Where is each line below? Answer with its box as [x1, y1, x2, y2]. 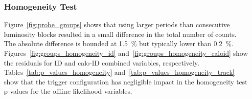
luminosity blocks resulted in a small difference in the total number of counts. [4, 29, 237, 39]
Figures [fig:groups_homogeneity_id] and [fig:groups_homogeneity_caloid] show [4, 48, 248, 58]
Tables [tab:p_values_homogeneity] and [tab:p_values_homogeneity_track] [4, 67, 235, 77]
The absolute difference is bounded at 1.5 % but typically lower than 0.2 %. [4, 38, 233, 49]
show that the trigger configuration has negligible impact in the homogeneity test [4, 76, 248, 86]
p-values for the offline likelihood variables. [4, 86, 132, 96]
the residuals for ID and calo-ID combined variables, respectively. [4, 57, 200, 67]
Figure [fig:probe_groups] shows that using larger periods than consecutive [4, 19, 230, 30]
